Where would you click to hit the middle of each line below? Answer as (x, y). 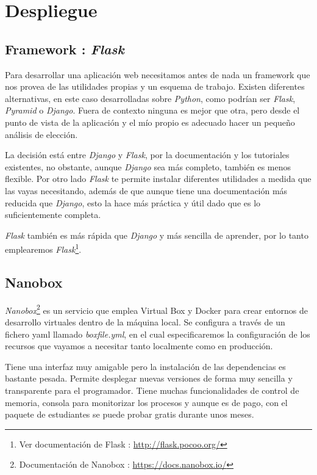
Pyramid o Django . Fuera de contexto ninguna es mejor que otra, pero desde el (152, 110)
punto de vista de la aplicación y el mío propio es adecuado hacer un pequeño (150, 122)
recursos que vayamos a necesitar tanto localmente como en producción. (139, 346)
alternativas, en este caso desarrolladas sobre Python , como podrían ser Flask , (150, 98)
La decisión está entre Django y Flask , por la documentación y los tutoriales (147, 155)
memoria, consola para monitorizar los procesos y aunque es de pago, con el (146, 402)
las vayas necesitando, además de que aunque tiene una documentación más (146, 190)
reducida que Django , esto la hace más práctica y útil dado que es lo (133, 202)
